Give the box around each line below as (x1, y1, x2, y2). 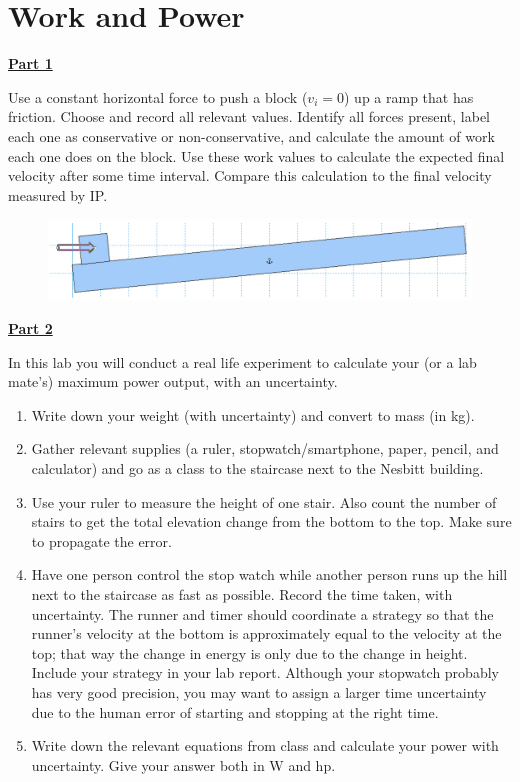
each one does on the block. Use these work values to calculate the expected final (8, 145, 505, 166)
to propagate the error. (31, 530, 172, 551)
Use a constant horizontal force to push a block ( (8, 86, 308, 107)
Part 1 (8, 53, 53, 74)
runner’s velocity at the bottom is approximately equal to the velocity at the (31, 623, 502, 644)
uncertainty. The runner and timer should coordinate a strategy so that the (31, 603, 494, 624)
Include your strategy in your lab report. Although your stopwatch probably (31, 662, 499, 683)
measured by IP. (8, 184, 108, 205)
